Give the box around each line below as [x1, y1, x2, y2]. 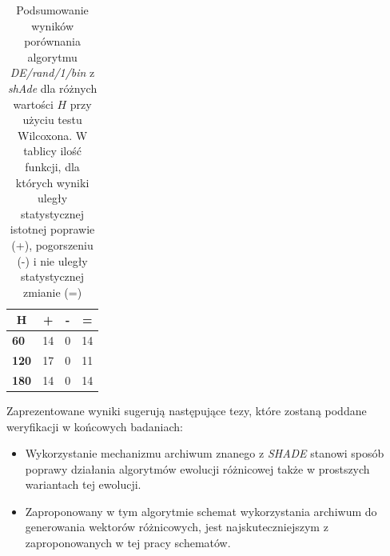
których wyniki [15, 174, 90, 190]
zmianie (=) [23, 283, 82, 300]
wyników [31, 17, 74, 34]
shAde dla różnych [7, 79, 97, 96]
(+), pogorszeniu [11, 236, 94, 253]
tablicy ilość [23, 142, 82, 159]
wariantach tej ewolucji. [25, 476, 141, 493]
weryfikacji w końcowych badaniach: [6, 418, 183, 434]
